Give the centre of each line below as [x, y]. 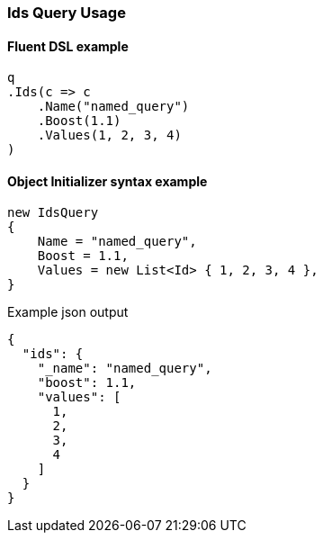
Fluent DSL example [68, 46]
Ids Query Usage [67, 13]
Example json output [68, 312]
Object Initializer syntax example [108, 181]
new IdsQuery [53, 213]
